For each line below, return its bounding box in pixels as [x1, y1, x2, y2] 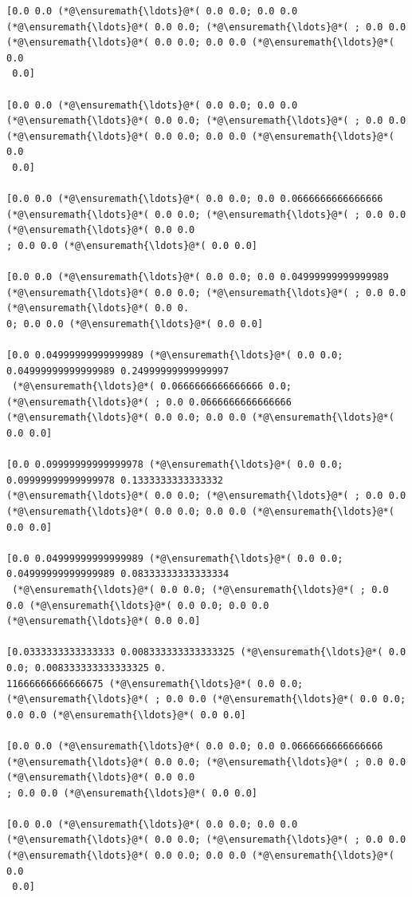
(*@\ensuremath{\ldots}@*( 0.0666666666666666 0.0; [12, 381, 292, 393]
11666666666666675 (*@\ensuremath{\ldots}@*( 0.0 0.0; [6, 678, 304, 690]
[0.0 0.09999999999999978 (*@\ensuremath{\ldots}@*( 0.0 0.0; [6, 459, 343, 471]
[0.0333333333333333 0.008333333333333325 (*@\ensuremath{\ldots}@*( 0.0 [6, 646, 406, 658]
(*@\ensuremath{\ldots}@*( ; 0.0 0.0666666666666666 [6, 396, 292, 408]
